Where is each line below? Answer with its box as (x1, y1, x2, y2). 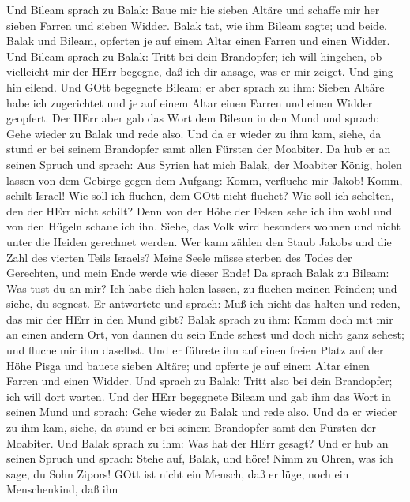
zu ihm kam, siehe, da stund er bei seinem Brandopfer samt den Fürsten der (6, 419, 377, 436)
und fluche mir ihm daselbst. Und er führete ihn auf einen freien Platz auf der (6, 342, 384, 358)
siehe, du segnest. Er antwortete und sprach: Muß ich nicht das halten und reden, (6, 295, 401, 312)
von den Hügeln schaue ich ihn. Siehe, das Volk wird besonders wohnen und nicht (6, 218, 401, 234)
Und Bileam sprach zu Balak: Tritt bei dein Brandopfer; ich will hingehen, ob (6, 47, 382, 64)
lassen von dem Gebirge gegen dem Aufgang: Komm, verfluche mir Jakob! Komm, (6, 171, 403, 188)
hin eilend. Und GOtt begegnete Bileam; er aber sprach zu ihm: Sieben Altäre (6, 78, 385, 95)
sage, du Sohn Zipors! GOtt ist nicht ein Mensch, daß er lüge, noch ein (6, 465, 349, 481)
